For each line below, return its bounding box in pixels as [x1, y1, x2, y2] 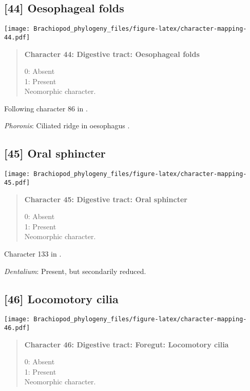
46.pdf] [4, 324, 30, 332]
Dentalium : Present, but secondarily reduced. [4, 265, 146, 276]
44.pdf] [4, 33, 30, 41]
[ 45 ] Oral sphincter [4, 145, 106, 161]
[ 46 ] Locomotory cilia [4, 290, 119, 306]
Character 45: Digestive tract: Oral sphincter [24, 193, 187, 204]
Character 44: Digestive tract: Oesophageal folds [24, 48, 200, 59]
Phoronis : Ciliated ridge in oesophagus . [4, 120, 130, 131]
